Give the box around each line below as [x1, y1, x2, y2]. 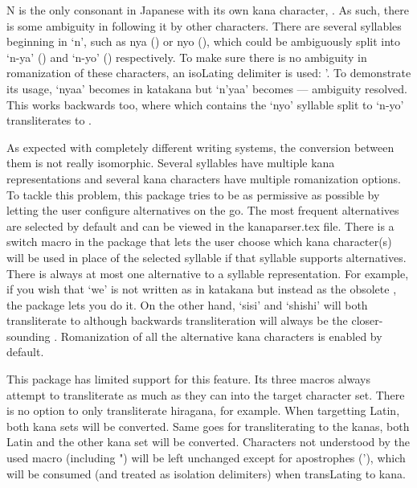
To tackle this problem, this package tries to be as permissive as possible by [6, 186, 380, 203]
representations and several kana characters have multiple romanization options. [6, 170, 402, 187]
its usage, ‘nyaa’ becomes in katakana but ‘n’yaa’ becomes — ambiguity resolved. [6, 80, 407, 96]
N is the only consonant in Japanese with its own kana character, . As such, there [6, 2, 409, 18]
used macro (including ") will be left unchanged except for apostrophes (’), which [6, 449, 406, 466]
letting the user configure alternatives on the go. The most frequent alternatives [6, 202, 399, 219]
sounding [6, 327, 51, 344]
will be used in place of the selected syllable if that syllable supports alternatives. [6, 248, 407, 265]
